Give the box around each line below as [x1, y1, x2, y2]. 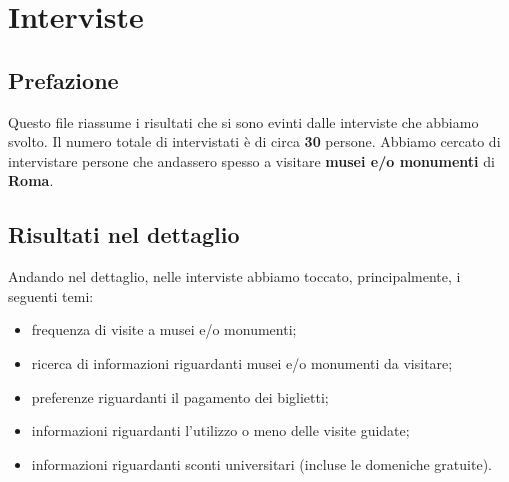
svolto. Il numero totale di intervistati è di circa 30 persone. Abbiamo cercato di [8, 131, 501, 152]
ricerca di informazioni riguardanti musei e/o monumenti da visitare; [31, 352, 453, 373]
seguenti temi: [8, 285, 94, 306]
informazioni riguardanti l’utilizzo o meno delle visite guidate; [31, 420, 410, 441]
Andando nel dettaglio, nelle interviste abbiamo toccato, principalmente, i [8, 266, 461, 287]
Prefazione [8, 64, 119, 95]
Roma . [8, 170, 54, 191]
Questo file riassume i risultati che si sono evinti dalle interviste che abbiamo [8, 111, 479, 132]
